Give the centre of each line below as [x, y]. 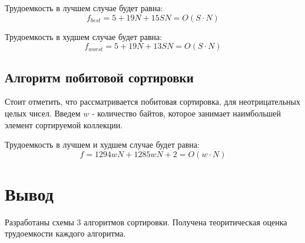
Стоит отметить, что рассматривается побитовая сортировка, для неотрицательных [153, 101]
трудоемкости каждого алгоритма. [65, 233]
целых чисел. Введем [43, 113]
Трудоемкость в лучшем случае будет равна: [84, 8]
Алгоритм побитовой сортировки [99, 77]
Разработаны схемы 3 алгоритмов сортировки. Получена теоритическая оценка [146, 222]
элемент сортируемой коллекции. [64, 124]
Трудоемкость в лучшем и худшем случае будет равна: [102, 144]
